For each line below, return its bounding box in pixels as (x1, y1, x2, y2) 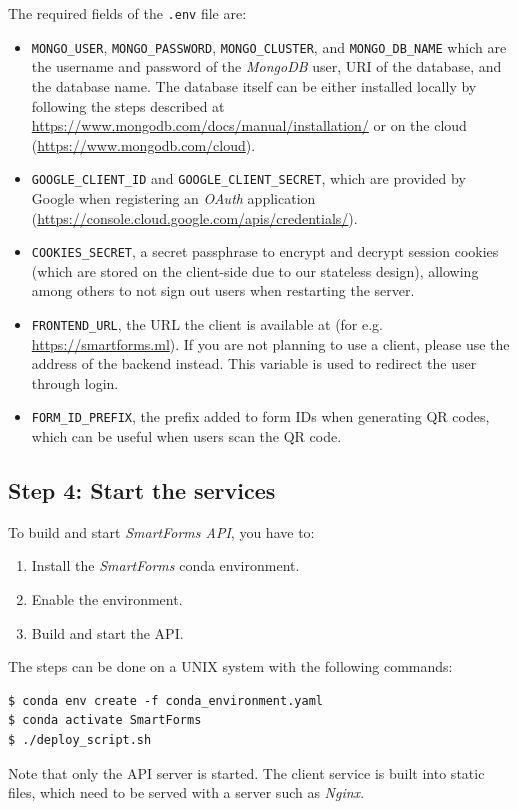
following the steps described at (31, 95, 225, 116)
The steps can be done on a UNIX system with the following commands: (8, 656, 453, 677)
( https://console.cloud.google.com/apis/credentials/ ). (31, 207, 358, 228)
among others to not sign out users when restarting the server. (31, 280, 415, 301)
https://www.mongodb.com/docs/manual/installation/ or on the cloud (31, 115, 467, 136)
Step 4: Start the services (8, 475, 276, 506)
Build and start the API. (31, 622, 184, 643)
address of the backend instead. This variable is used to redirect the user (31, 353, 477, 374)
